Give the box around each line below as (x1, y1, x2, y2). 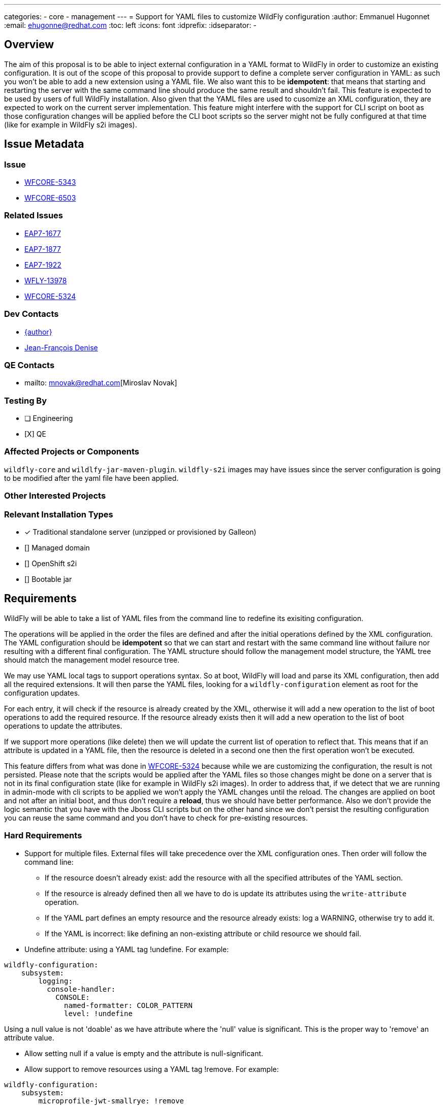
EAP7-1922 (24, 260, 61, 269)
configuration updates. (4, 688, 80, 697)
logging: (38, 976, 73, 985)
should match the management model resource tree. (4, 655, 180, 664)
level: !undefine (64, 1009, 133, 1018)
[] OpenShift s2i (24, 559, 77, 568)
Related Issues (4, 210, 63, 221)
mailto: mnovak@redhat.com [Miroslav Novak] (24, 378, 177, 387)
